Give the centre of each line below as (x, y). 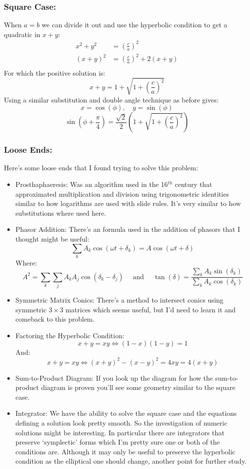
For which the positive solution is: (55, 72)
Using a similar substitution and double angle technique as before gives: (111, 99)
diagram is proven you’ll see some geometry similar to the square (138, 387)
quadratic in (22, 34)
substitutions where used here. (61, 213)
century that (194, 184)
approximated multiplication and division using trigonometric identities (122, 194)
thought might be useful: (52, 239)
